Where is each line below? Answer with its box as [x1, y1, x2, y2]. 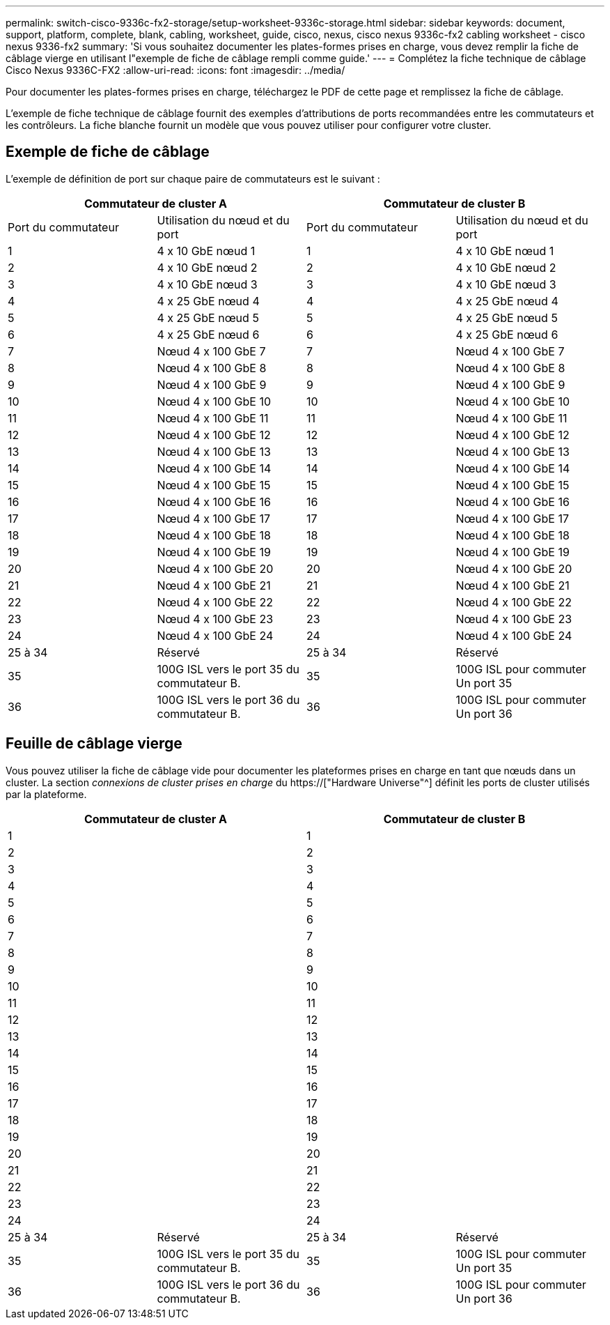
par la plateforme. [6, 788, 87, 800]
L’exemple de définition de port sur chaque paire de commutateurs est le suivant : [6, 172, 380, 185]
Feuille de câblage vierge [6, 735, 182, 753]
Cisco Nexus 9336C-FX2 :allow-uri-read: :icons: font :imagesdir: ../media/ [6, 64, 345, 76]
